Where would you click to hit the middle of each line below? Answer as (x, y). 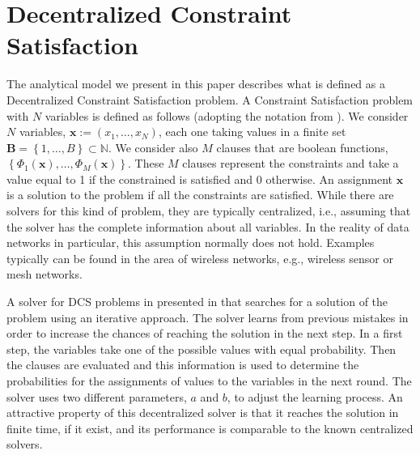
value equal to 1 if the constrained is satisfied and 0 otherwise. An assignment (199, 179)
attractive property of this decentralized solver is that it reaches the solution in (203, 412)
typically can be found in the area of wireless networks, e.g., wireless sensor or (200, 258)
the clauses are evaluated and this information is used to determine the (183, 365)
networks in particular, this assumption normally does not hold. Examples (191, 242)
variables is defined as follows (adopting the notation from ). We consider (227, 115)
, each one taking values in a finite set (252, 132)
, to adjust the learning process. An (315, 396)
